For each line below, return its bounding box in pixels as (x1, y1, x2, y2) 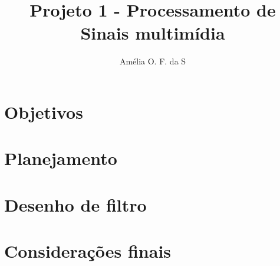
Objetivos (4, 99, 83, 124)
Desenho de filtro (4, 192, 147, 216)
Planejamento (4, 146, 117, 170)
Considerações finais (4, 239, 172, 263)
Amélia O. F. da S (119, 55, 186, 67)
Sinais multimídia (80, 21, 225, 45)
